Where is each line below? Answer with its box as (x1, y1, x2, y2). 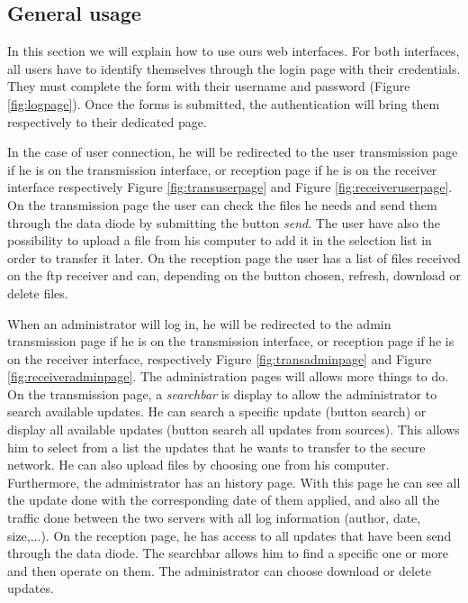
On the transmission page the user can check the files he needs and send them (7, 195, 437, 214)
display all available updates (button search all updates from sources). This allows (7, 420, 460, 439)
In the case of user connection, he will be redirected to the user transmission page (7, 142, 458, 161)
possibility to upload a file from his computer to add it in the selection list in (7, 231, 432, 250)
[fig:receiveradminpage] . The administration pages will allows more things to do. (7, 367, 449, 386)
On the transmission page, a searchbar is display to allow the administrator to (7, 384, 437, 403)
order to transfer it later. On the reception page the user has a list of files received (7, 248, 461, 267)
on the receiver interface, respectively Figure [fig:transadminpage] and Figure (7, 349, 432, 368)
